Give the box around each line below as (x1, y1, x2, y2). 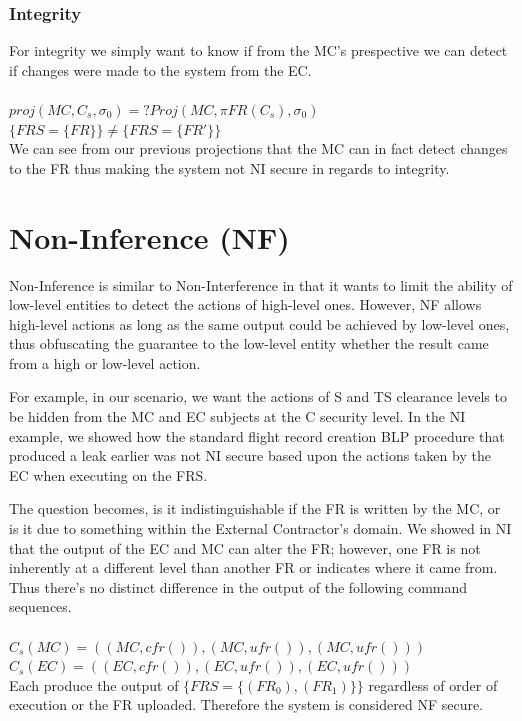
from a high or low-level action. (9, 352, 201, 373)
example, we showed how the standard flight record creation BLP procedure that (9, 425, 505, 446)
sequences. (9, 596, 72, 617)
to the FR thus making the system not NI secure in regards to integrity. (9, 157, 450, 178)
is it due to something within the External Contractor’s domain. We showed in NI (9, 518, 512, 539)
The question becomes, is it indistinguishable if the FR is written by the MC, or (9, 498, 501, 519)
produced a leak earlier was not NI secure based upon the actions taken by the (9, 445, 491, 466)
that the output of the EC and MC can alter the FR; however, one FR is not (9, 537, 481, 558)
